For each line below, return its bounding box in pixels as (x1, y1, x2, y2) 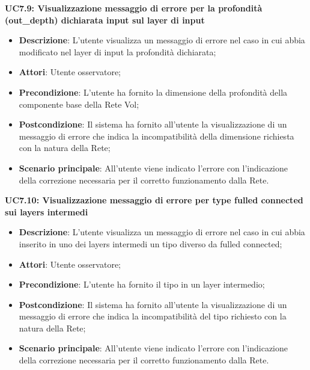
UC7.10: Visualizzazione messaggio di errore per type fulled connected (5, 194, 303, 206)
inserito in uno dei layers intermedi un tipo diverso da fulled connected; (19, 237, 282, 250)
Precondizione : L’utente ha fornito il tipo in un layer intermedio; (19, 278, 265, 291)
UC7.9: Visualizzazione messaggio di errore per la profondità (5, 2, 263, 14)
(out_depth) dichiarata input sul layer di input (5, 13, 205, 26)
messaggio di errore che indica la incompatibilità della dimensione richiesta (19, 129, 294, 142)
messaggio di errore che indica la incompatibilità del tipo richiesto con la (19, 310, 287, 322)
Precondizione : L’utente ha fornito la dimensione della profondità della (19, 85, 288, 98)
